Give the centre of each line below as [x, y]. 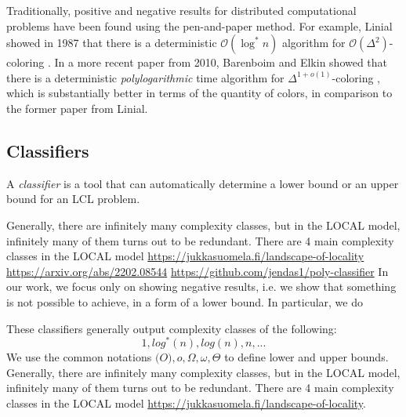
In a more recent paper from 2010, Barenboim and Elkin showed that [221, 62]
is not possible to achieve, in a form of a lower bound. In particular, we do [185, 301]
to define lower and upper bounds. [306, 357]
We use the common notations [79, 357]
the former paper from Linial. [77, 108]
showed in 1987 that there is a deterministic [112, 43]
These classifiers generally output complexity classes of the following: [172, 328]
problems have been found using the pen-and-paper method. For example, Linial [199, 25]
